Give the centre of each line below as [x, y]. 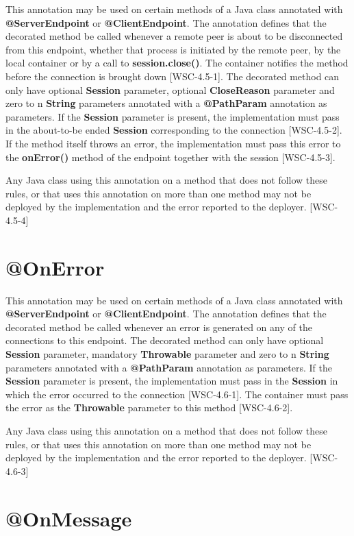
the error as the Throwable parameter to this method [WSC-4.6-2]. [149, 407]
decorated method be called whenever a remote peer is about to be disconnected [174, 36]
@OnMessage [69, 518]
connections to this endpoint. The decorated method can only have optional [165, 340]
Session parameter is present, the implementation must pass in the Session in [172, 381]
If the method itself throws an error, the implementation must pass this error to [173, 143]
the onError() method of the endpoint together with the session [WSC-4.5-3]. [170, 157]
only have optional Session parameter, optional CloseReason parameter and [170, 89]
